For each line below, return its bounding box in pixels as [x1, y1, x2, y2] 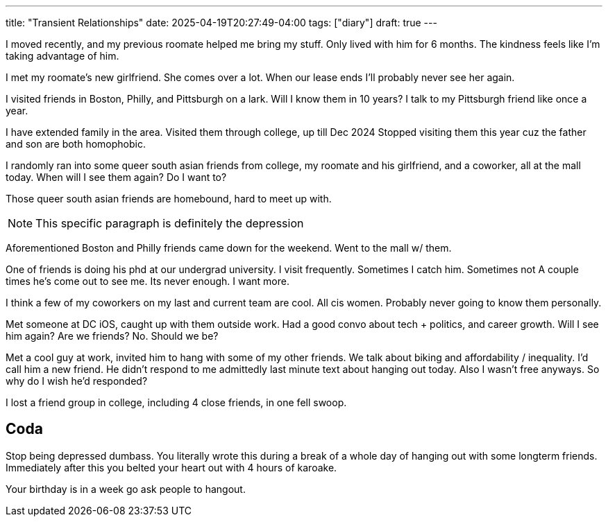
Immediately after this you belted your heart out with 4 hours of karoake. [6, 461, 337, 473]
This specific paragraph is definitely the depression [35, 216, 304, 230]
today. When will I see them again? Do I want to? [6, 171, 227, 183]
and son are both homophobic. [6, 138, 146, 150]
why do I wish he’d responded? [6, 375, 148, 387]
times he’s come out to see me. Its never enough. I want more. [6, 275, 289, 287]
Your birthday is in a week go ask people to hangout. [6, 482, 246, 495]
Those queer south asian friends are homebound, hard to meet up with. [6, 193, 332, 205]
